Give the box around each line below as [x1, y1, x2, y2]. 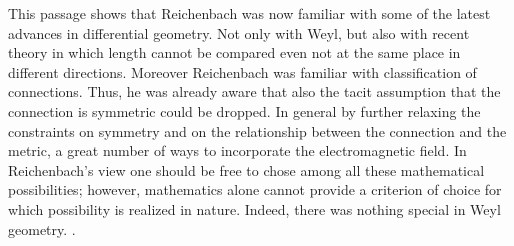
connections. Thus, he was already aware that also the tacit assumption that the [8, 81, 501, 102]
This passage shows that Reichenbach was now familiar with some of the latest [8, 3, 491, 23]
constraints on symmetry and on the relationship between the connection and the [8, 120, 507, 141]
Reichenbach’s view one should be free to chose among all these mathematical [8, 159, 485, 180]
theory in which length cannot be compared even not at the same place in [8, 42, 461, 63]
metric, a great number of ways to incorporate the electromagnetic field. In [8, 140, 467, 161]
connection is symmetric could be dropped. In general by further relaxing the [8, 100, 481, 121]
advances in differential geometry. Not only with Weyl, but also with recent [8, 22, 470, 43]
